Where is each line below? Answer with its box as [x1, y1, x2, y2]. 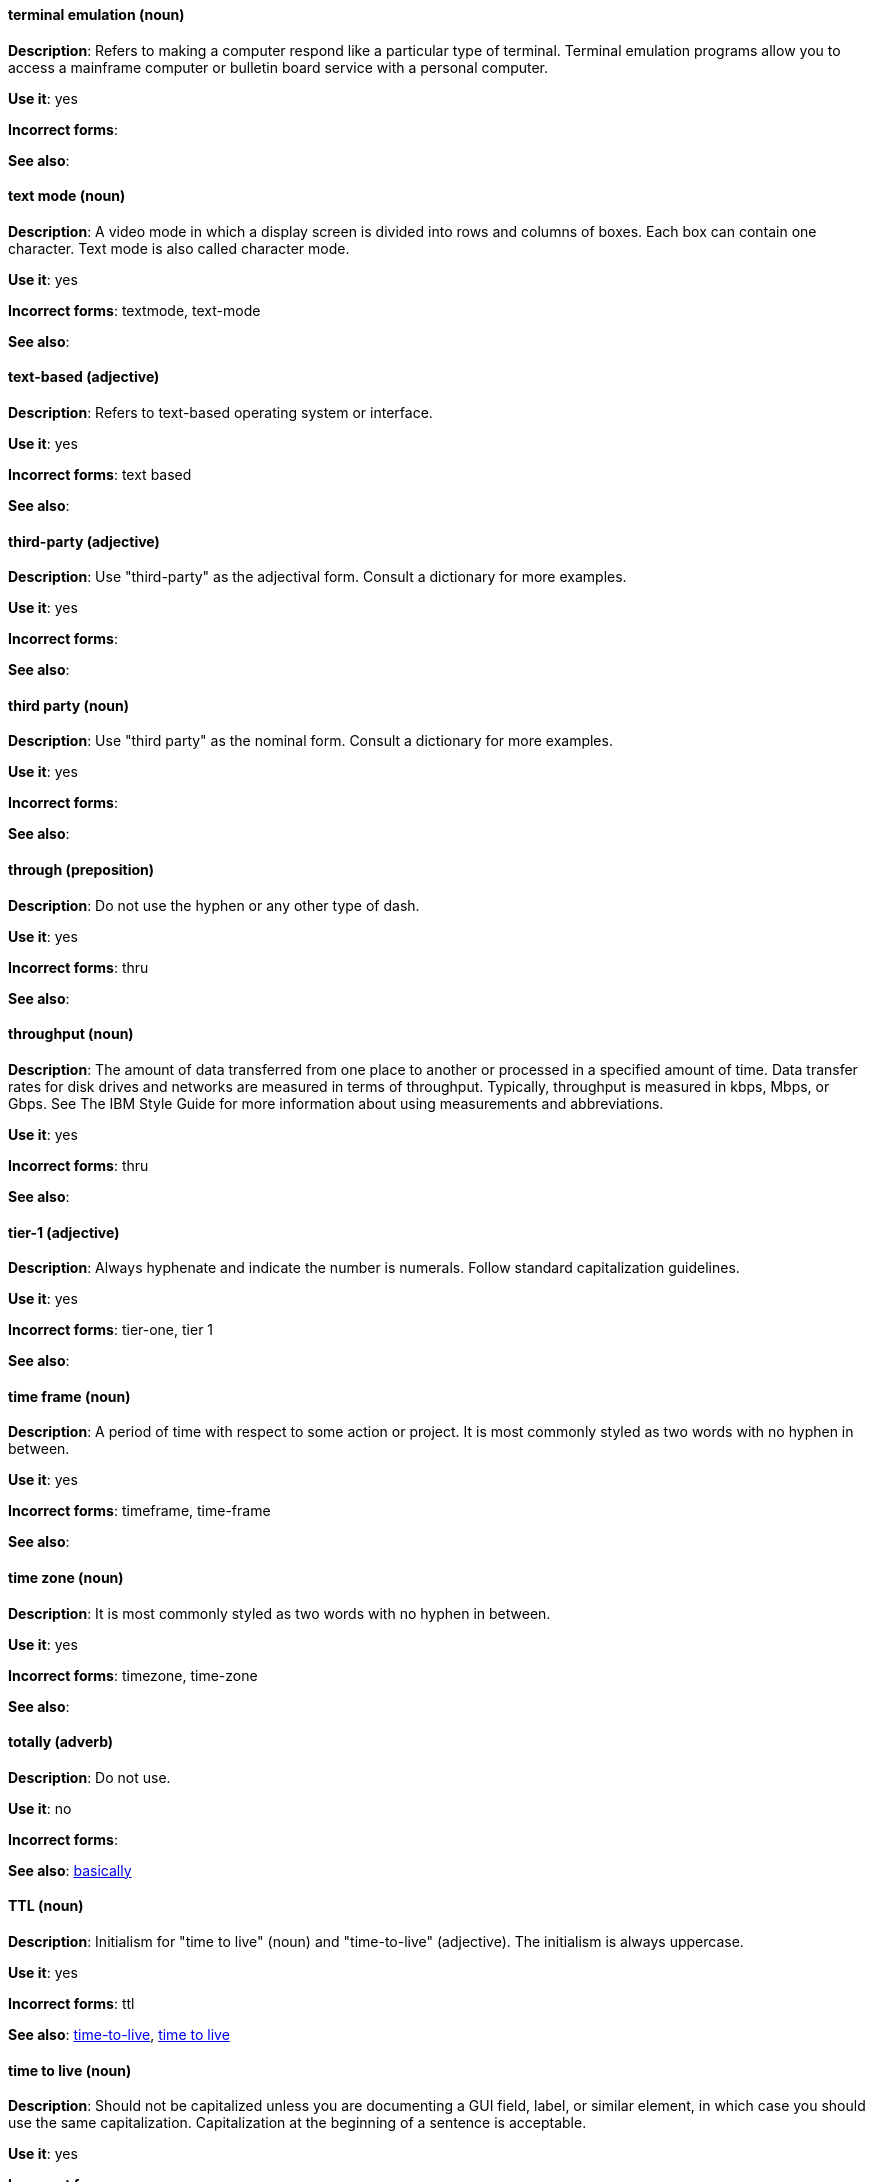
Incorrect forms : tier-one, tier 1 [8, 1321, 214, 1339]
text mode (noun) [8, 187, 126, 205]
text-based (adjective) [8, 368, 160, 386]
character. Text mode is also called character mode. [8, 239, 350, 257]
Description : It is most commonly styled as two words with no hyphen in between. [8, 1604, 551, 1622]
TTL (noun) [8, 1897, 84, 1915]
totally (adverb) [8, 1733, 114, 1751]
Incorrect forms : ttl [8, 1995, 135, 2013]
